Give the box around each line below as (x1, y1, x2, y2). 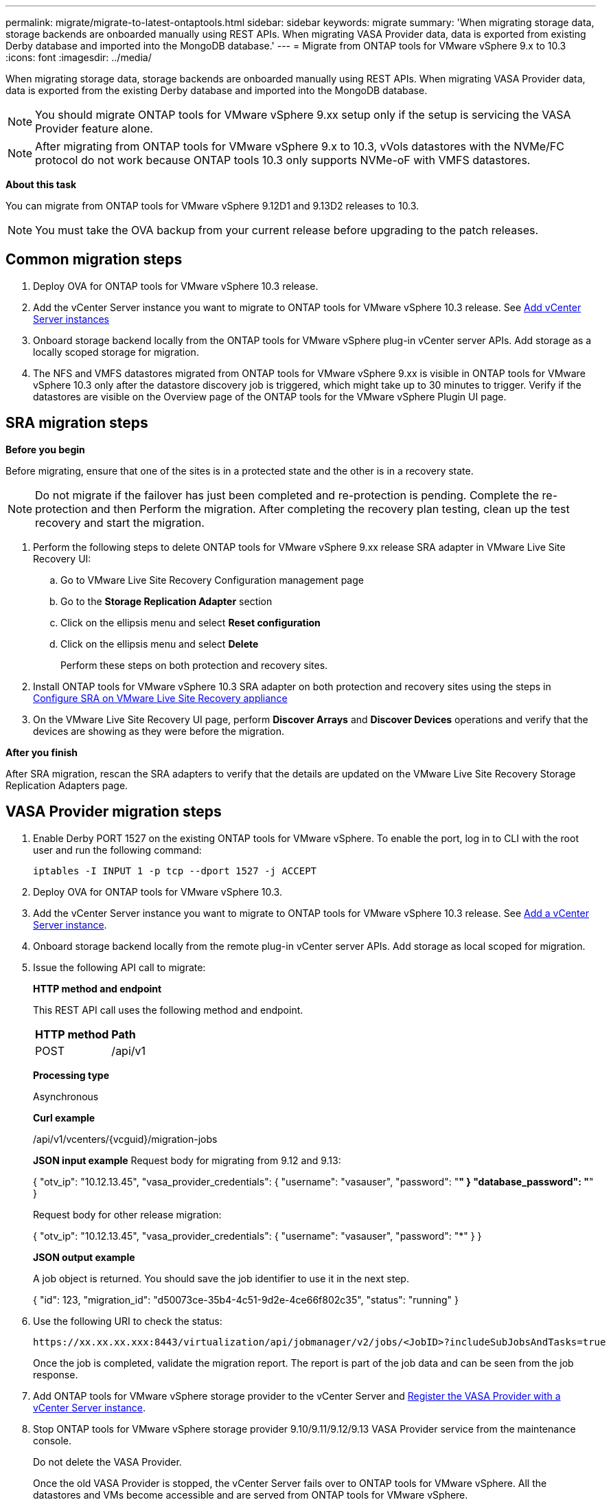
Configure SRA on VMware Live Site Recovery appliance (33, 692, 288, 704)
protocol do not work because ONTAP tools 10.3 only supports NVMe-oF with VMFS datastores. (35, 153, 531, 167)
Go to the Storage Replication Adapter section (60, 595, 273, 607)
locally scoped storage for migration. (33, 345, 199, 358)
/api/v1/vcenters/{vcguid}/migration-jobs (33, 1133, 218, 1145)
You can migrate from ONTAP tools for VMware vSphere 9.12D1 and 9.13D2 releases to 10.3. (5, 200, 419, 212)
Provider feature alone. (35, 122, 153, 135)
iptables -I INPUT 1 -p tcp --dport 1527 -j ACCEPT (33, 865, 317, 876)
